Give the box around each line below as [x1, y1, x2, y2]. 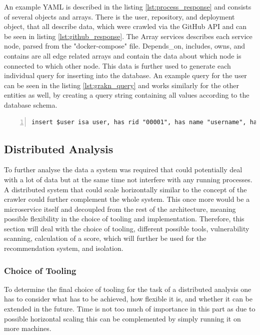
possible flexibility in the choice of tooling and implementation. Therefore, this [4, 213, 244, 224]
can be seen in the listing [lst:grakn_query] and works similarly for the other [4, 80, 239, 90]
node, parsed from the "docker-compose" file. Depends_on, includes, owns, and [4, 41, 245, 51]
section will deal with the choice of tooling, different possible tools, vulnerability [4, 223, 249, 233]
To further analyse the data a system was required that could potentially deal [4, 164, 242, 175]
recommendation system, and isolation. [4, 243, 123, 253]
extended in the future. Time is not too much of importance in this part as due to [4, 303, 255, 314]
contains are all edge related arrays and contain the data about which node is [4, 50, 241, 61]
